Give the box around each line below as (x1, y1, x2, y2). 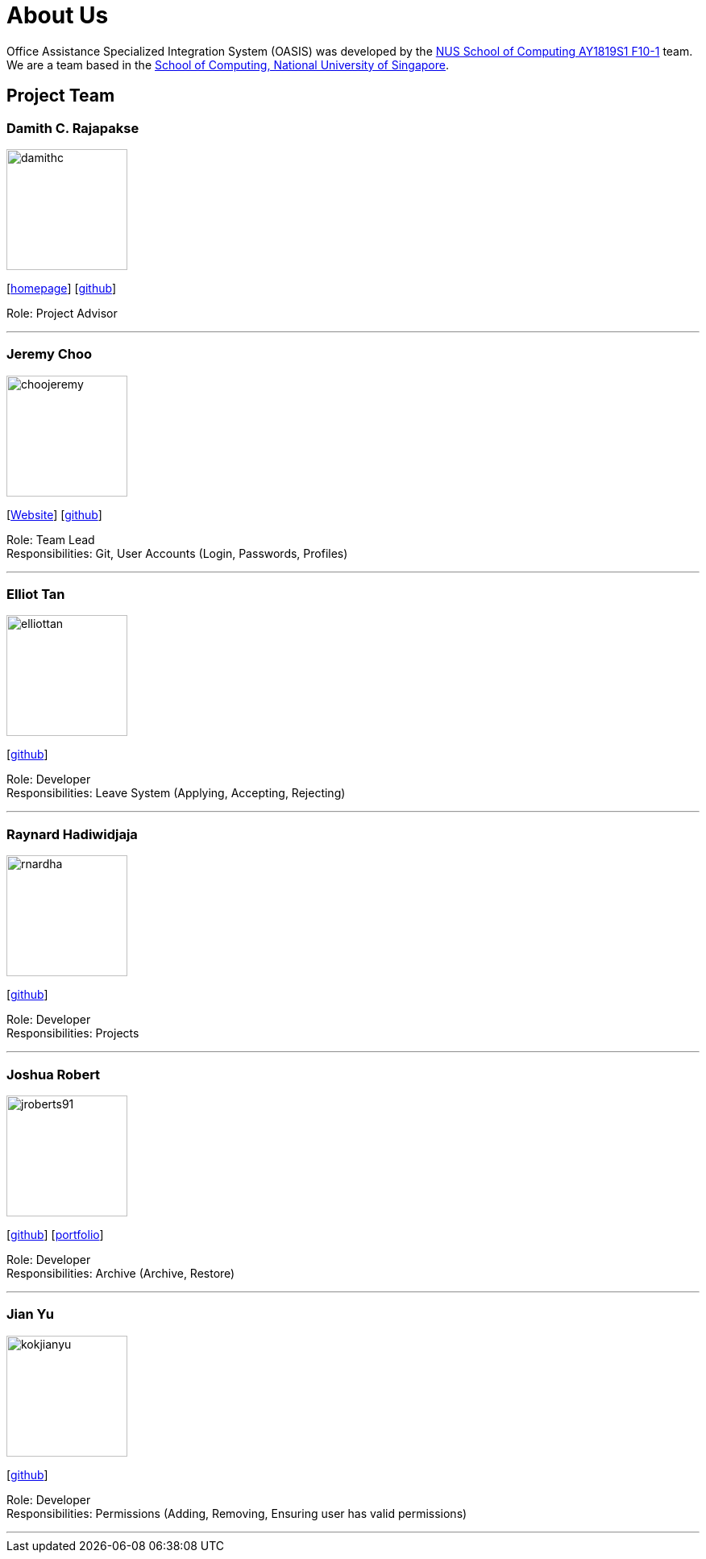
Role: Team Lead (6, 532, 95, 547)
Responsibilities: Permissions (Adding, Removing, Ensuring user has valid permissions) (6, 1506, 467, 1520)
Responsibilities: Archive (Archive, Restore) (6, 1266, 235, 1280)
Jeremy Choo (6, 346, 93, 363)
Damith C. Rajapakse (6, 119, 139, 136)
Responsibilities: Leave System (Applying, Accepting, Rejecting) (6, 786, 346, 800)
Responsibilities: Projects (6, 1026, 139, 1041)
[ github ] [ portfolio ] (6, 1227, 104, 1241)
